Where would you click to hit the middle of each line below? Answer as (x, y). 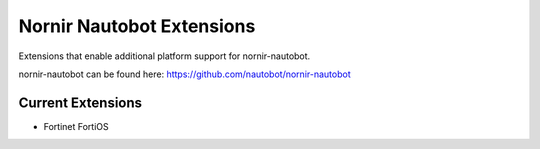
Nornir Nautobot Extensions (137, 26)
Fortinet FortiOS (76, 126)
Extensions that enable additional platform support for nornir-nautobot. (164, 56)
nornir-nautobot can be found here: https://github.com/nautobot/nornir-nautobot (184, 74)
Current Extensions (80, 102)
